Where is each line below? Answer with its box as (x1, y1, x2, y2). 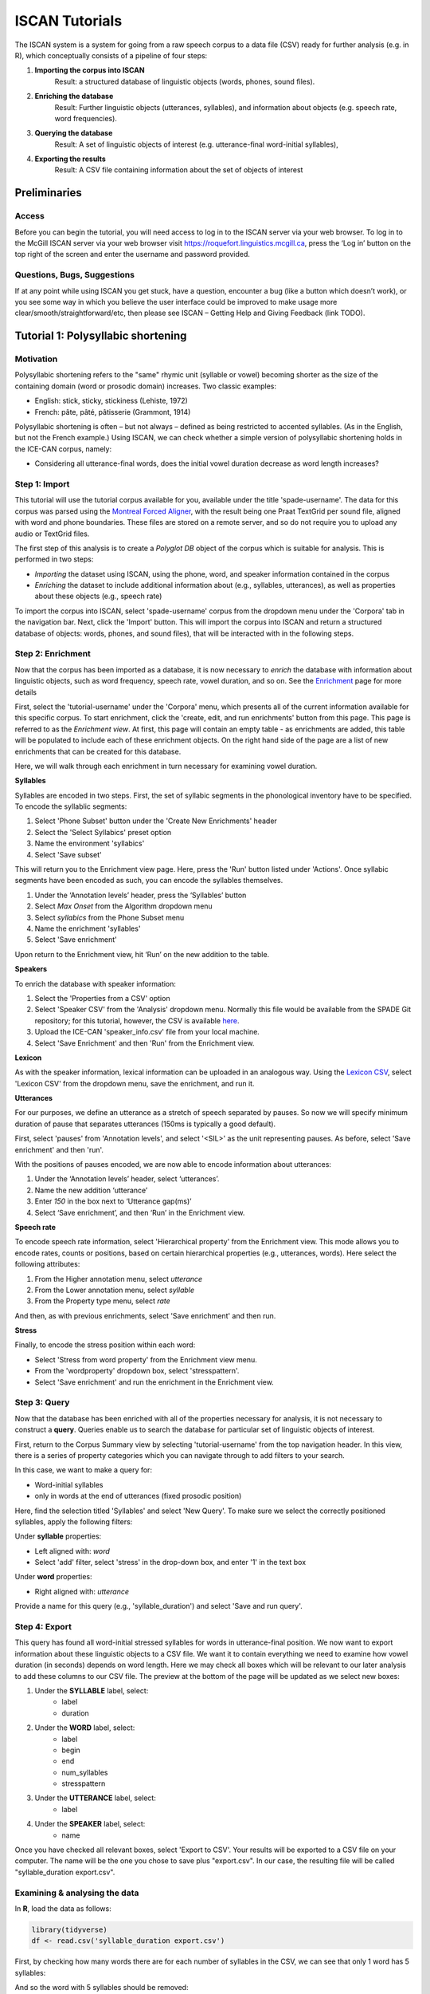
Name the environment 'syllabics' (34, 838, 145, 849)
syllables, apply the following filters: (14, 1516, 133, 1527)
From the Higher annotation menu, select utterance (34, 1274, 203, 1283)
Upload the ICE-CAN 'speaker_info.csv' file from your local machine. (34, 1027, 260, 1037)
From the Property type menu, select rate (34, 1296, 170, 1306)
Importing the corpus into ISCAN (34, 65, 145, 75)
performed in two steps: (14, 554, 94, 564)
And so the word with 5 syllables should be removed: (14, 1983, 189, 1992)
